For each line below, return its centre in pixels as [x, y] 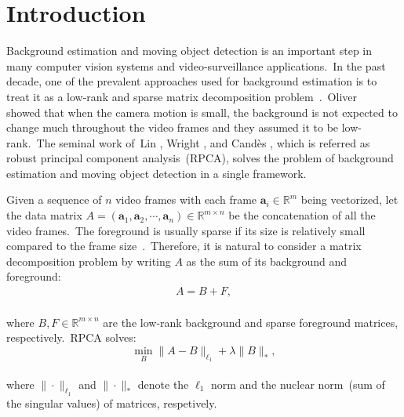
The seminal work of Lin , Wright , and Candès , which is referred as [203, 142]
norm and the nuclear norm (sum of [298, 384]
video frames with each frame [186, 199]
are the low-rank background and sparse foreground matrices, [251, 322]
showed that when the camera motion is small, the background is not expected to [202, 112]
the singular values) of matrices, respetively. [112, 402]
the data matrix [44, 215]
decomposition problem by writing [89, 261]
